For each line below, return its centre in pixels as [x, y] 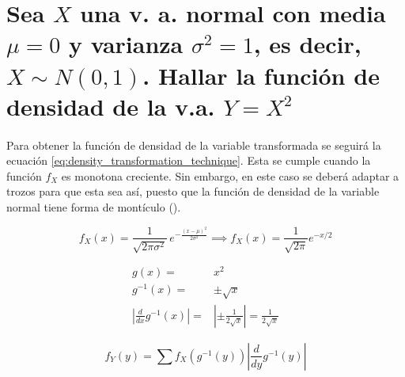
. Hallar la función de [261, 75]
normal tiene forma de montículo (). [94, 206]
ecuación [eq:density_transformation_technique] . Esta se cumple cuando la [189, 160]
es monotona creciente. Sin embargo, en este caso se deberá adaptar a [230, 175]
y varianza [126, 44]
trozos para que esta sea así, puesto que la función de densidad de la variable [193, 191]
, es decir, [307, 44]
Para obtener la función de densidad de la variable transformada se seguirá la [194, 145]
